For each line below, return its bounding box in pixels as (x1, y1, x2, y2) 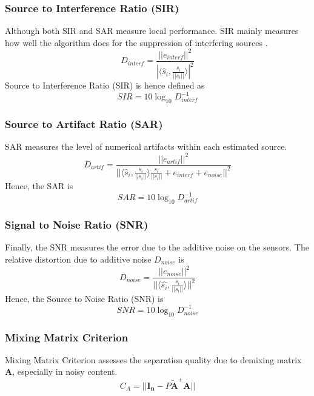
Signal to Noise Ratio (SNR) (5, 217, 149, 232)
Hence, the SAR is (5, 180, 73, 192)
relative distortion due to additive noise (5, 252, 152, 265)
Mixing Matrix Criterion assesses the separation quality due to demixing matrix (5, 353, 302, 366)
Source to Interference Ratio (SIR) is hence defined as (5, 79, 205, 92)
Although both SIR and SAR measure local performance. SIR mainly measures (5, 24, 299, 37)
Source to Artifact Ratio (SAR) (5, 116, 163, 132)
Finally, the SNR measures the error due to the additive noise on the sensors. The (5, 241, 309, 253)
